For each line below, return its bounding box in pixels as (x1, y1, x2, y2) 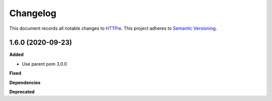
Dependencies (9, 79, 41, 85)
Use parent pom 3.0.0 (22, 61, 67, 67)
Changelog (9, 8, 56, 19)
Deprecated (9, 89, 35, 95)
